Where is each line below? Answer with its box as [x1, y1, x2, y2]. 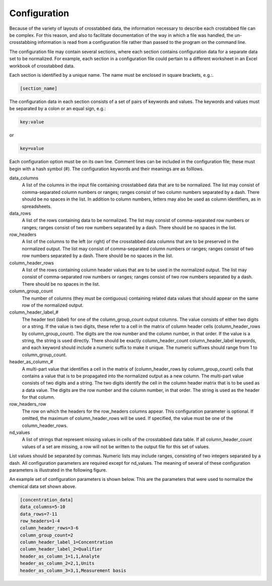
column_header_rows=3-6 [20, 525, 79, 531]
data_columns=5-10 [20, 504, 65, 510]
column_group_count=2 [20, 532, 74, 538]
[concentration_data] [20, 497, 74, 503]
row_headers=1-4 [20, 518, 60, 524]
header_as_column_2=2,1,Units [20, 561, 95, 566]
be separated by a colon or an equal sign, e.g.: [9, 106, 106, 112]
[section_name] [20, 85, 57, 91]
